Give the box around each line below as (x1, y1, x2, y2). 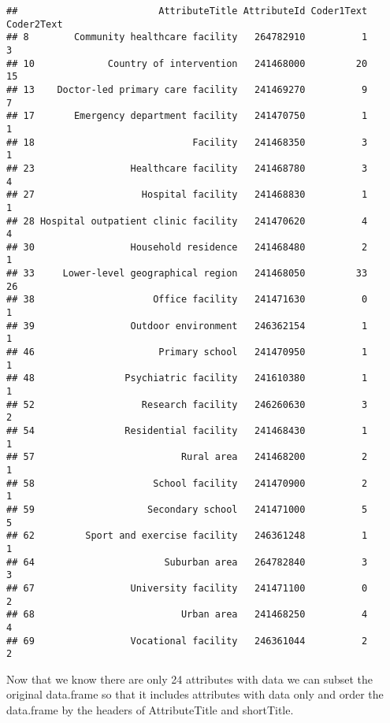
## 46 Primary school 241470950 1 (6, 347, 368, 358)
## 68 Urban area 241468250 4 (6, 609, 368, 621)
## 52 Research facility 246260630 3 (6, 399, 368, 410)
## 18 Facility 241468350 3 (6, 136, 368, 148)
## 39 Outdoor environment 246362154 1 (6, 320, 368, 332)
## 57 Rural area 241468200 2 (6, 451, 368, 463)
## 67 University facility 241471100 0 (6, 582, 368, 594)
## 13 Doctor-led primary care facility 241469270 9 (6, 83, 368, 95)
